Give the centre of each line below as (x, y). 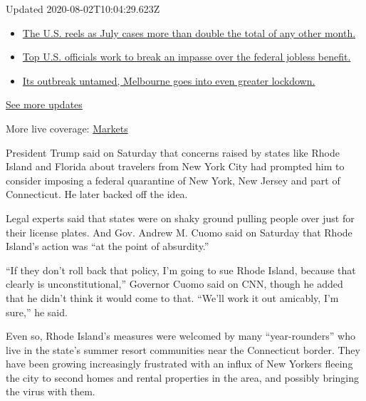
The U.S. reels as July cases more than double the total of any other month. (189, 32)
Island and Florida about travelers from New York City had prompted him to (175, 166)
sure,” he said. (37, 312)
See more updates (44, 104)
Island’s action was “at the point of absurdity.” (108, 246)
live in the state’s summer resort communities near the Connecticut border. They (183, 349)
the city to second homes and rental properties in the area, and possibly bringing (183, 377)
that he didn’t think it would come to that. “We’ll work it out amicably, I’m (172, 297)
